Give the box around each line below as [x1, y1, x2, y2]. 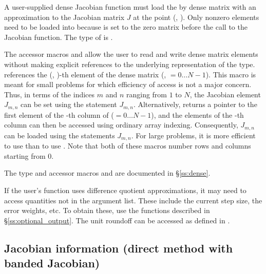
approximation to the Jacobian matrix [4, 11, 125, 22]
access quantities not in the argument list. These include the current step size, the [4, 195, 262, 205]
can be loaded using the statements [4, 130, 115, 140]
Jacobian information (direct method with [4, 240, 233, 256]
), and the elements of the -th [151, 109, 244, 120]
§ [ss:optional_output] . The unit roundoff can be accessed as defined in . [4, 215, 230, 225]
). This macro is [205, 69, 256, 79]
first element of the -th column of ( [4, 109, 114, 120]
